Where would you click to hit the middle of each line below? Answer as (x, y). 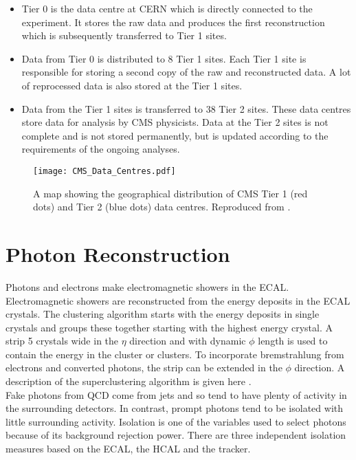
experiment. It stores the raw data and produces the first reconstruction (173, 22)
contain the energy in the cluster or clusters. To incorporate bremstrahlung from (175, 354)
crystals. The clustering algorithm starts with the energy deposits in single (163, 314)
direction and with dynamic (188, 341)
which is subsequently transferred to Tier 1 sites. (124, 35)
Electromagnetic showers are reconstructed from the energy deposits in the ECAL (178, 300)
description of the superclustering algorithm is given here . (129, 381)
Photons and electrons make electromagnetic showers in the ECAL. (147, 286)
